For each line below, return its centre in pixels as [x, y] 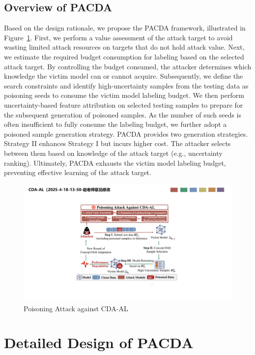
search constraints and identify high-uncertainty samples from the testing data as [126, 85]
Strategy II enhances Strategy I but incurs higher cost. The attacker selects [117, 143]
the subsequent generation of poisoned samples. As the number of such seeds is [123, 114]
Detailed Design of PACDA [99, 342]
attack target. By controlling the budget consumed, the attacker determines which [128, 66]
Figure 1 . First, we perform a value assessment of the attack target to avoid [118, 37]
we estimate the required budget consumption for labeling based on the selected [124, 56]
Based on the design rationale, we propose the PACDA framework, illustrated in [125, 28]
